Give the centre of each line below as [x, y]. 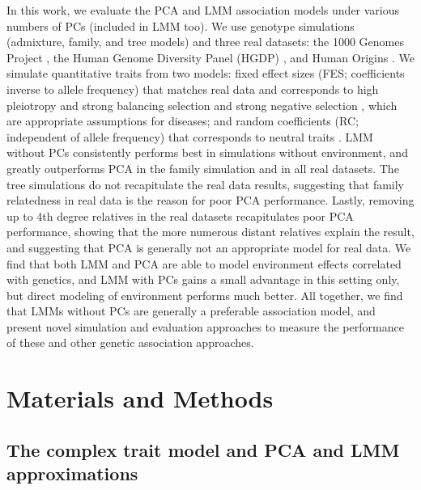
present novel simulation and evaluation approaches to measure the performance [205, 326]
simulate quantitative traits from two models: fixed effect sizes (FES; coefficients [206, 73]
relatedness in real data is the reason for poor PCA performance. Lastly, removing [210, 200]
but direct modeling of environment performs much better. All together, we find [205, 295]
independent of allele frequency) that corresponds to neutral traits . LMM [190, 136]
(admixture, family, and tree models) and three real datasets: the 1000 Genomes [205, 42]
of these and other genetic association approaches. [130, 342]
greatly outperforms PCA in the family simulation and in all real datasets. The [203, 168]
